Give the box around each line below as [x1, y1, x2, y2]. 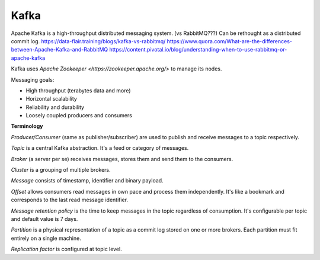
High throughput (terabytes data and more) [25, 86, 131, 94]
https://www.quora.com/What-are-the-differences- [167, 37, 293, 44]
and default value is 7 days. [11, 215, 78, 222]
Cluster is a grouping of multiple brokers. [11, 166, 111, 174]
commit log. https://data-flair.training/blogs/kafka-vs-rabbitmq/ [11, 37, 166, 44]
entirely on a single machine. [11, 235, 81, 242]
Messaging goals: [11, 76, 55, 83]
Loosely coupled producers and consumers [25, 112, 133, 119]
